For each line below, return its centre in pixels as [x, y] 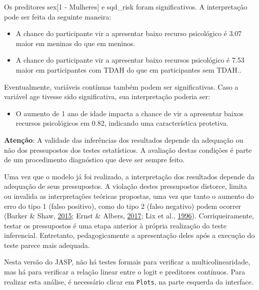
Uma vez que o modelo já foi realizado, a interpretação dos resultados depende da [129, 176]
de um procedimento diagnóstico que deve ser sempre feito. [94, 160]
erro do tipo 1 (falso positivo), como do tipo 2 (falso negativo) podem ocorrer [123, 206]
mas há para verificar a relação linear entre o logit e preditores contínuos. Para [125, 272]
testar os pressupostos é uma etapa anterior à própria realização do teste [115, 225]
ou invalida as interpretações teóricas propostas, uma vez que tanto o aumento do [129, 196]
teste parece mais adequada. [47, 245]
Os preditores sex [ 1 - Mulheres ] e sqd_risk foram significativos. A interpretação [126, 7]
